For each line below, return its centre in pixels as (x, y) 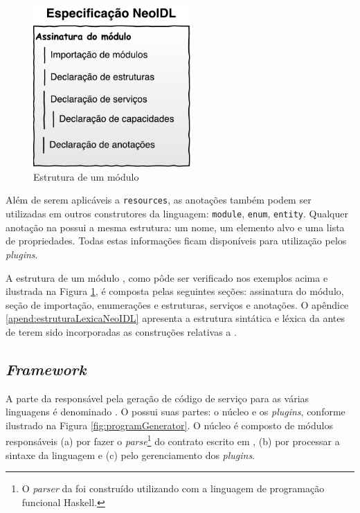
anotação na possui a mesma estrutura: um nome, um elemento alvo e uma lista (175, 227)
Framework (46, 369)
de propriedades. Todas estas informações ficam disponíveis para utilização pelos (176, 241)
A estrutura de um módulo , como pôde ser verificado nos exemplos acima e (167, 277)
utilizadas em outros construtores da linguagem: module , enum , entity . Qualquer (177, 214)
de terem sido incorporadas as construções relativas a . (121, 331)
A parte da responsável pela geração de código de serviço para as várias (157, 398)
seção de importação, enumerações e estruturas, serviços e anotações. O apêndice (177, 304)
